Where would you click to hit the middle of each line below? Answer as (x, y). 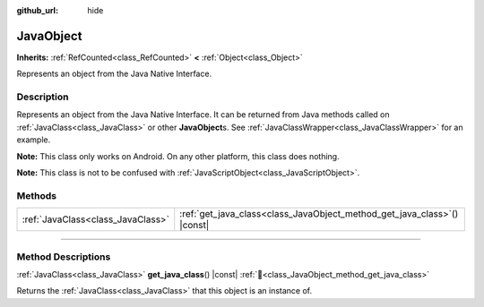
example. (34, 140)
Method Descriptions (64, 257)
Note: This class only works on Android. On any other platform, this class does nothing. (178, 156)
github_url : (37, 10)
